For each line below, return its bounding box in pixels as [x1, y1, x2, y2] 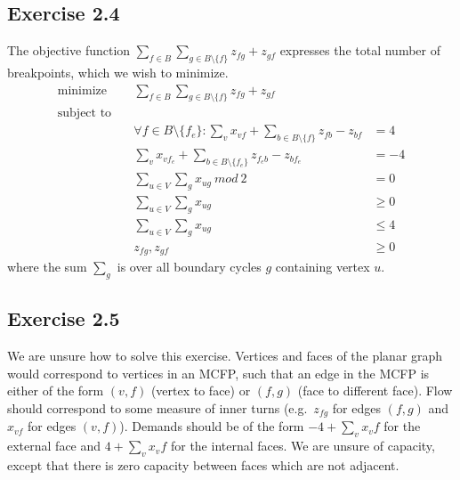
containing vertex [275, 257, 370, 276]
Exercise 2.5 [7, 305, 120, 332]
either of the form [7, 381, 104, 400]
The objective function [7, 41, 131, 60]
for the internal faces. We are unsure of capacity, [170, 436, 435, 455]
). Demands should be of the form [119, 417, 304, 435]
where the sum [7, 257, 87, 276]
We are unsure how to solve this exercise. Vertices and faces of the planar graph [7, 346, 443, 365]
